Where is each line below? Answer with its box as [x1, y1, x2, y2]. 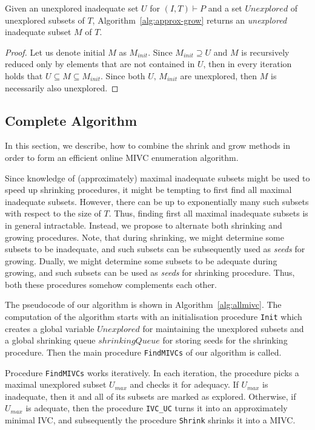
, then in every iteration [203, 57, 292, 70]
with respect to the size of [5, 207, 101, 220]
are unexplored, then [180, 69, 257, 82]
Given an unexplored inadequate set [5, 2, 139, 14]
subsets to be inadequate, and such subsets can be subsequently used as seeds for [5, 243, 305, 255]
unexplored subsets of [5, 13, 85, 26]
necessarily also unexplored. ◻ [5, 81, 119, 94]
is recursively [241, 45, 290, 58]
